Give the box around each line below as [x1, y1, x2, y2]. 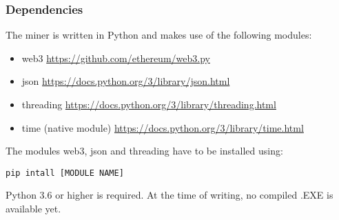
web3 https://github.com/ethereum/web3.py [21, 50, 210, 65]
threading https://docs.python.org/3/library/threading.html [21, 97, 276, 111]
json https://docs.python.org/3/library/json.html [21, 74, 230, 88]
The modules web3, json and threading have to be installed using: [6, 143, 283, 158]
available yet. [6, 201, 61, 216]
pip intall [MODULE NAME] [6, 168, 124, 178]
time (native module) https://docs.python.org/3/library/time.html [21, 120, 304, 134]
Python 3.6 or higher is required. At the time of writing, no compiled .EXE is [6, 188, 333, 202]
